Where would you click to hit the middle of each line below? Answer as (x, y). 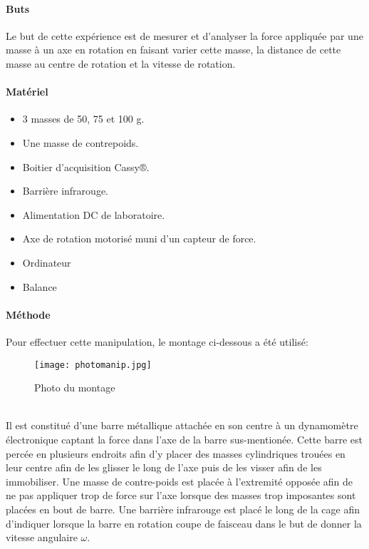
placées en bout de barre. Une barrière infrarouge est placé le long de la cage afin (183, 509)
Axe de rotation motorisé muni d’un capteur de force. (139, 238)
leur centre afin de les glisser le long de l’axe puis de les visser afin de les (164, 467)
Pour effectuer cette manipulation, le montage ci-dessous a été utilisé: (157, 341)
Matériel (27, 92)
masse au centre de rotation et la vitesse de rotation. (121, 63)
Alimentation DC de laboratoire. (94, 214)
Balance (40, 286)
